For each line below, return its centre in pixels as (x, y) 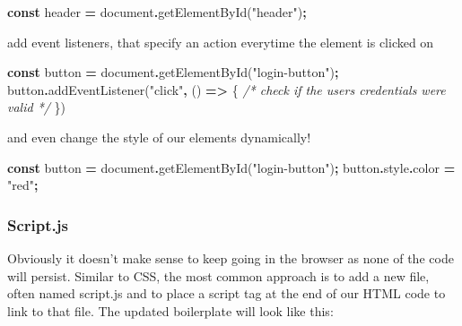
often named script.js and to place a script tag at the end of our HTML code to (227, 293)
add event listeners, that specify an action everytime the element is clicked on (221, 42)
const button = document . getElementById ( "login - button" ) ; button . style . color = (231, 167)
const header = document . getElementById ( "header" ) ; (157, 12)
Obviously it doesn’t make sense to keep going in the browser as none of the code (231, 257)
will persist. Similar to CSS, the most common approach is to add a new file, (218, 275)
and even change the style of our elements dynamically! (159, 137)
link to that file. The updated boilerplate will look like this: (170, 310)
